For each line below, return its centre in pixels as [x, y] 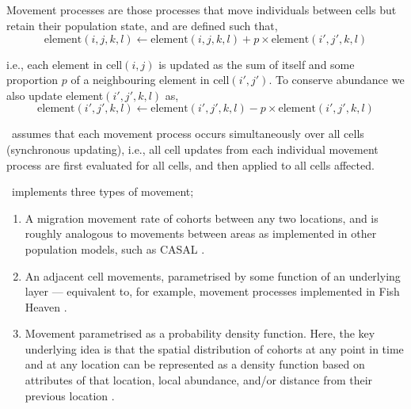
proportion [32, 80]
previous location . [70, 395]
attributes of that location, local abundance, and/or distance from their [199, 380]
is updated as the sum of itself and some [257, 64]
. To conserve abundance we [337, 80]
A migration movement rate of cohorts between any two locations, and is [202, 218]
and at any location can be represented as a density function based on [195, 364]
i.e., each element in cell [65, 64]
